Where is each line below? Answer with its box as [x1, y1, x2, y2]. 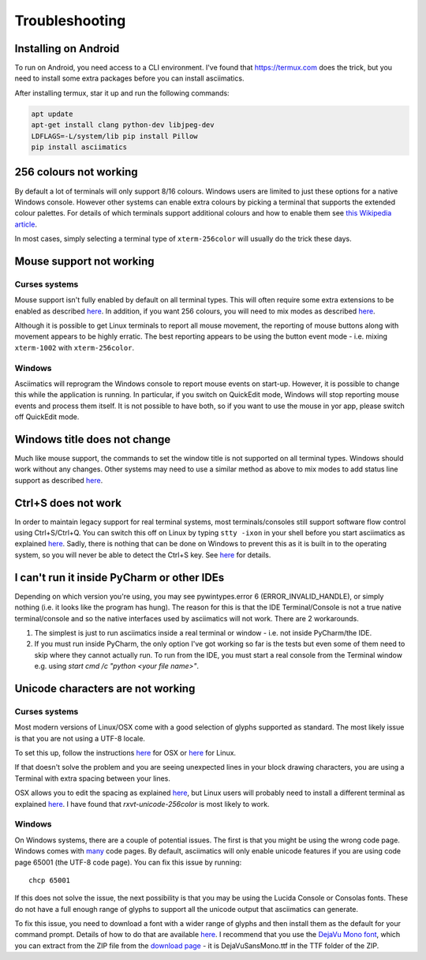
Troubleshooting [14, 12, 126, 29]
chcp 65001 [28, 876, 71, 884]
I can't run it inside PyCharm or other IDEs [14, 571, 225, 584]
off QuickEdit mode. [14, 412, 80, 422]
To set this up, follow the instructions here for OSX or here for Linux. [14, 748, 237, 758]
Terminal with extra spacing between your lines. [14, 774, 171, 783]
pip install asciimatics [31, 143, 128, 152]
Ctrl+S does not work [14, 496, 122, 509]
